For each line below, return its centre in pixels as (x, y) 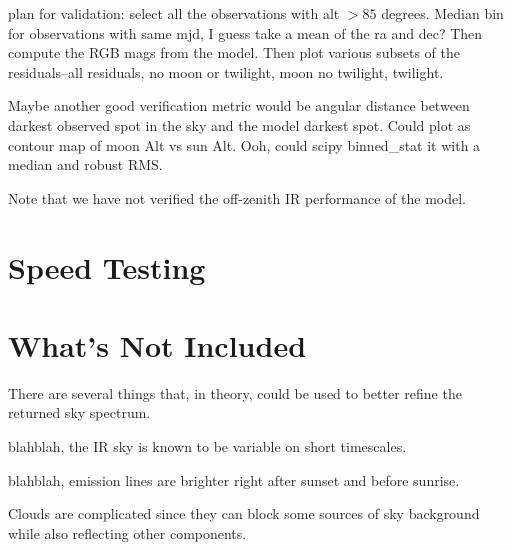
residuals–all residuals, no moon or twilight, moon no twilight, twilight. (226, 71)
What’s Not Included (157, 344)
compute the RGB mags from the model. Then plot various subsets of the (234, 52)
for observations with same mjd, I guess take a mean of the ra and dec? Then (245, 32)
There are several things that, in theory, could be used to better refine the (235, 392)
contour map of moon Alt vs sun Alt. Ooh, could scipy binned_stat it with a (244, 144)
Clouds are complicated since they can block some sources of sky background (244, 513)
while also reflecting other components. (127, 532)
